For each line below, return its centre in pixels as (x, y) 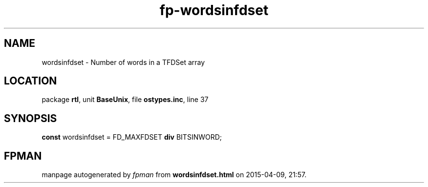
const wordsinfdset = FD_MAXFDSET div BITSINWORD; (132, 137)
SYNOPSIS (31, 118)
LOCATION (31, 81)
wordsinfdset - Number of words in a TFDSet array (123, 62)
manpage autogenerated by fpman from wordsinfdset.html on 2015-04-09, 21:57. (174, 175)
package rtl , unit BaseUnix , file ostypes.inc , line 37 (125, 100)
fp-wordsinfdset (214, 10)
